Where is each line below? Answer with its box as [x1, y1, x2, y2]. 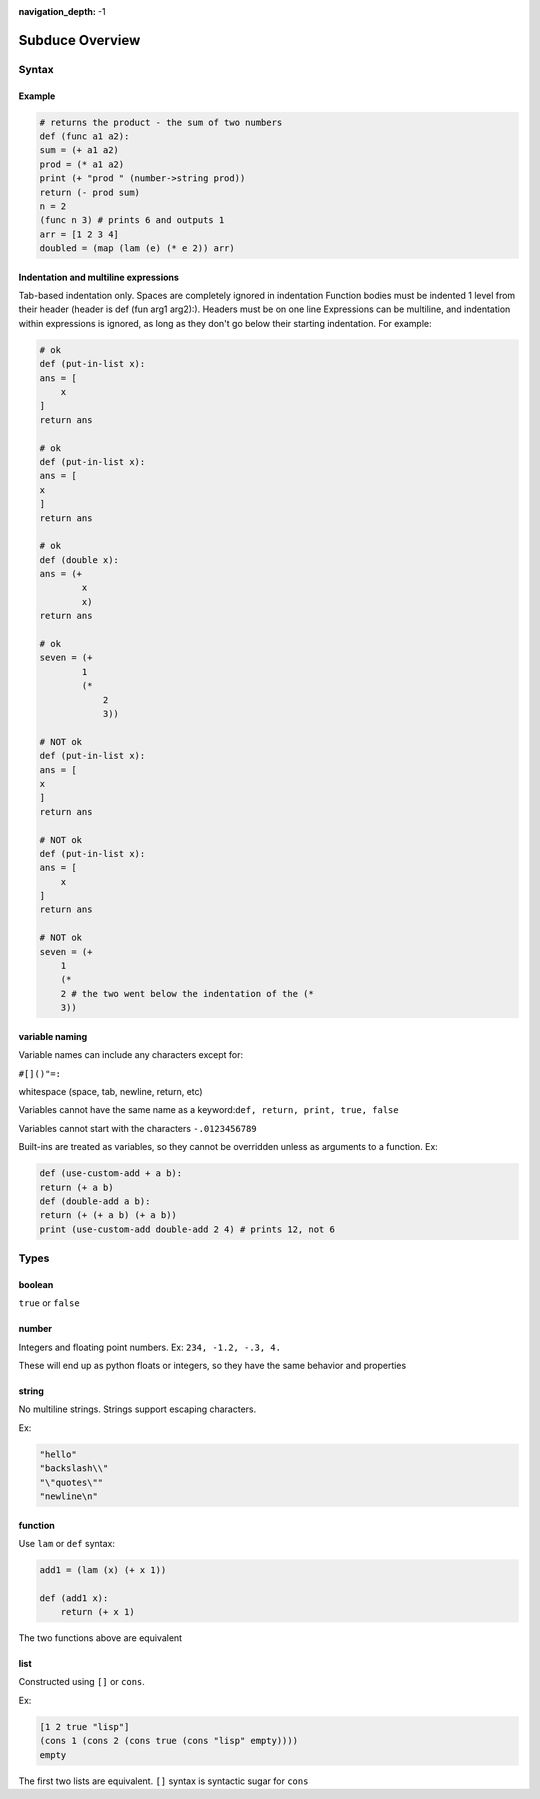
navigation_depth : [18, 6, 97, 17]
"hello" [39, 1448, 77, 1460]
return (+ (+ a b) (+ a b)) [39, 1210, 177, 1221]
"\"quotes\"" [39, 1476, 104, 1488]
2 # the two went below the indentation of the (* [60, 988, 314, 999]
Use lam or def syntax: [18, 1537, 115, 1549]
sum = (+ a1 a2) [39, 145, 120, 156]
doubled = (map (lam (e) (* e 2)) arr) [39, 243, 235, 254]
